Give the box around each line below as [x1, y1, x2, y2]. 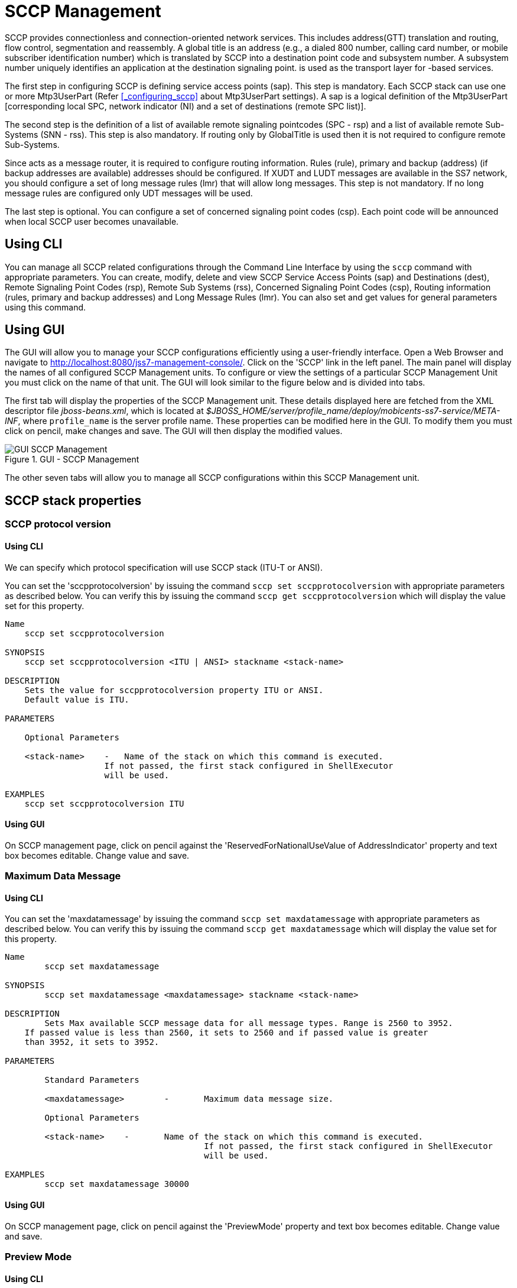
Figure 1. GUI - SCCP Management [5, 454, 139, 465]
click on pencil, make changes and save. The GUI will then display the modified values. [5, 426, 343, 436]
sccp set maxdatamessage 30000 [44, 1179, 189, 1189]
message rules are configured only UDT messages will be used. [5, 187, 253, 198]
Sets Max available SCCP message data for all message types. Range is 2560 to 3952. [44, 1018, 453, 1028]
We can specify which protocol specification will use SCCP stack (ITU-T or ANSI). [5, 562, 323, 572]
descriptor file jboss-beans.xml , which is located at [5, 406, 204, 416]
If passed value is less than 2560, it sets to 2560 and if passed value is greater [24, 1028, 428, 1038]
